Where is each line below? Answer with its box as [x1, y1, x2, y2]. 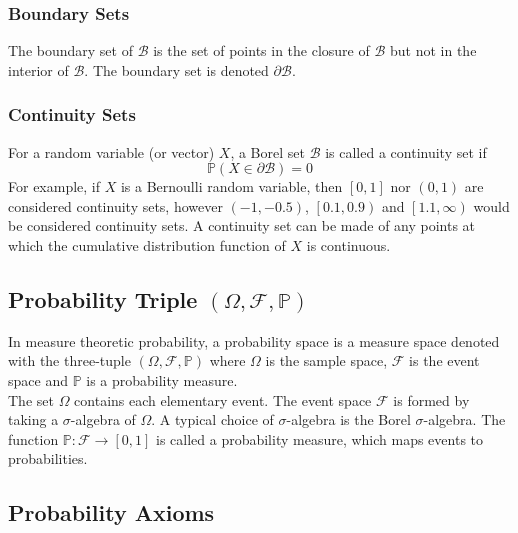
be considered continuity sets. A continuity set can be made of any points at [8, 215, 476, 236]
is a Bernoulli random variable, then [120, 176, 343, 197]
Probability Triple [8, 283, 198, 314]
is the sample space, [265, 350, 388, 371]
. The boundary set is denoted [84, 59, 269, 80]
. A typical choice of [151, 409, 274, 430]
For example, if [8, 176, 101, 197]
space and [8, 369, 68, 390]
